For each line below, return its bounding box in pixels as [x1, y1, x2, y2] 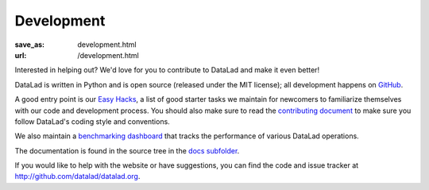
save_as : [14, 40, 45, 49]
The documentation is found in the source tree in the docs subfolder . [14, 145, 240, 155]
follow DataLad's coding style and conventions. [14, 116, 170, 126]
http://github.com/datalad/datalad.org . [14, 172, 141, 181]
